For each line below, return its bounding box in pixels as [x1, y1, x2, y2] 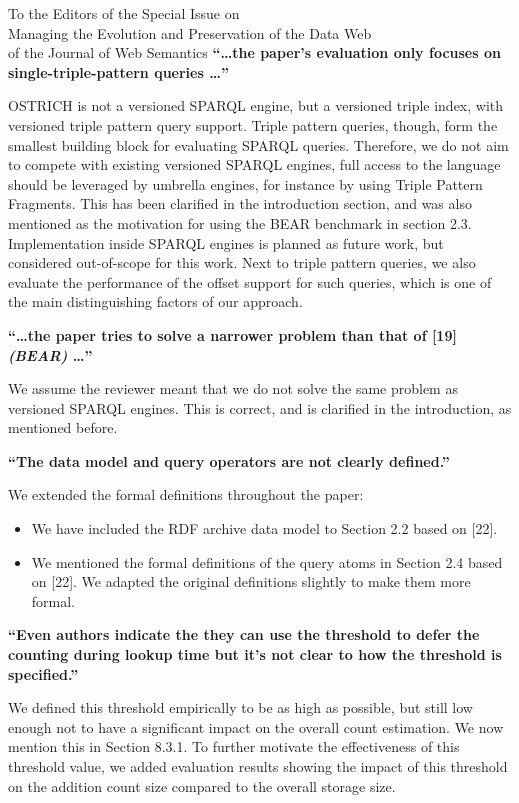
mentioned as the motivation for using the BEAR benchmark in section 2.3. [8, 212, 472, 233]
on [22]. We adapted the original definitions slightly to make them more [31, 571, 471, 592]
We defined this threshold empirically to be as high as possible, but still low [8, 697, 473, 718]
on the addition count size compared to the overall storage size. [8, 775, 396, 796]
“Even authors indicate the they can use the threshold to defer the [8, 624, 480, 645]
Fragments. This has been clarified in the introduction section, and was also [8, 193, 472, 214]
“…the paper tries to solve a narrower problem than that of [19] [8, 324, 457, 345]
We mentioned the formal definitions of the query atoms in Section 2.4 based [31, 551, 503, 572]
